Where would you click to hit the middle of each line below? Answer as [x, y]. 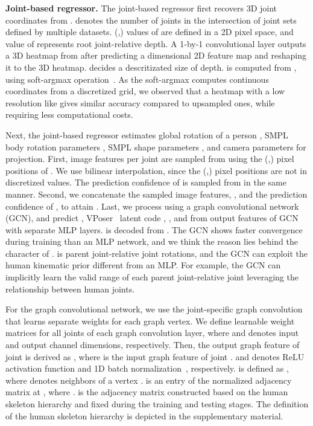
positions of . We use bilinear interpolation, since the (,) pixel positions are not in [156, 170]
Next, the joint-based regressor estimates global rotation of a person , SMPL [147, 134]
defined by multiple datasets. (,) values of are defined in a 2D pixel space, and [150, 32]
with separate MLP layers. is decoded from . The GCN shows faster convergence [154, 229]
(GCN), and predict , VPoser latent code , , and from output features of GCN [152, 218]
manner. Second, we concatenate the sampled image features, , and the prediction [156, 194]
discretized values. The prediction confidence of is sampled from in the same [146, 182]
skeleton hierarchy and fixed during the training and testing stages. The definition [157, 404]
